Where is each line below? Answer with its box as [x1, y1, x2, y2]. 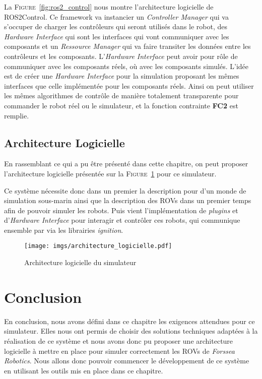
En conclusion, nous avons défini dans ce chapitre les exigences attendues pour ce [4, 315, 255, 326]
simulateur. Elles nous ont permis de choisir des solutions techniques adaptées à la [4, 326, 258, 336]
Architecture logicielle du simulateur [24, 257, 137, 268]
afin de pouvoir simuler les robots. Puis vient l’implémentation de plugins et [4, 205, 238, 215]
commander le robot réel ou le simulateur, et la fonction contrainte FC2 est [4, 100, 238, 110]
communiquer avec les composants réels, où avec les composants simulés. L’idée [4, 60, 249, 71]
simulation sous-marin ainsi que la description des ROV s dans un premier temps [4, 195, 251, 206]
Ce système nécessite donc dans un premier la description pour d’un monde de [4, 185, 246, 196]
